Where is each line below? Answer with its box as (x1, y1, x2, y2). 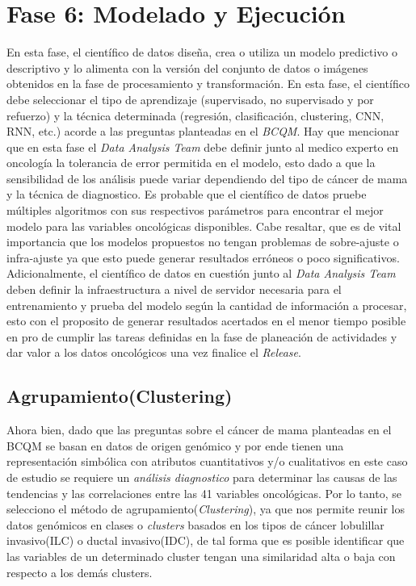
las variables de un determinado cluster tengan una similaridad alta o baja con (6, 547, 396, 564)
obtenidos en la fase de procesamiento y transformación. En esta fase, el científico (6, 75, 410, 92)
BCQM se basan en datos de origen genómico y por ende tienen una (6, 437, 344, 454)
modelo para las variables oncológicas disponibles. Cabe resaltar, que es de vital (6, 217, 401, 234)
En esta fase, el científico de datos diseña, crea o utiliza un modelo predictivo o (6, 44, 397, 61)
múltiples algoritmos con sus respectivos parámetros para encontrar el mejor (6, 202, 384, 219)
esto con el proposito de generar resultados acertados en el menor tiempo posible (6, 312, 406, 329)
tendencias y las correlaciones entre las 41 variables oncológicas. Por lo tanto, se (6, 484, 401, 501)
